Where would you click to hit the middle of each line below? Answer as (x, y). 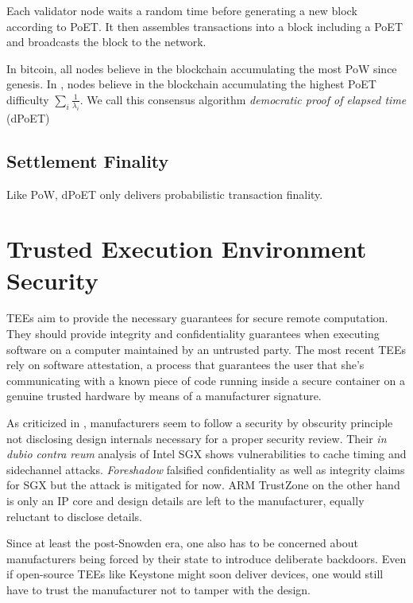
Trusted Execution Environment (187, 249)
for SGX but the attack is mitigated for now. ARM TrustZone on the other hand (203, 485)
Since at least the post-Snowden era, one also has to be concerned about (182, 543)
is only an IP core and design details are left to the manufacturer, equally (185, 500)
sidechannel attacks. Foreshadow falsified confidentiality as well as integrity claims (206, 469)
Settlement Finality (88, 160)
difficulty (28, 99)
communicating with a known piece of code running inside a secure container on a (206, 380)
